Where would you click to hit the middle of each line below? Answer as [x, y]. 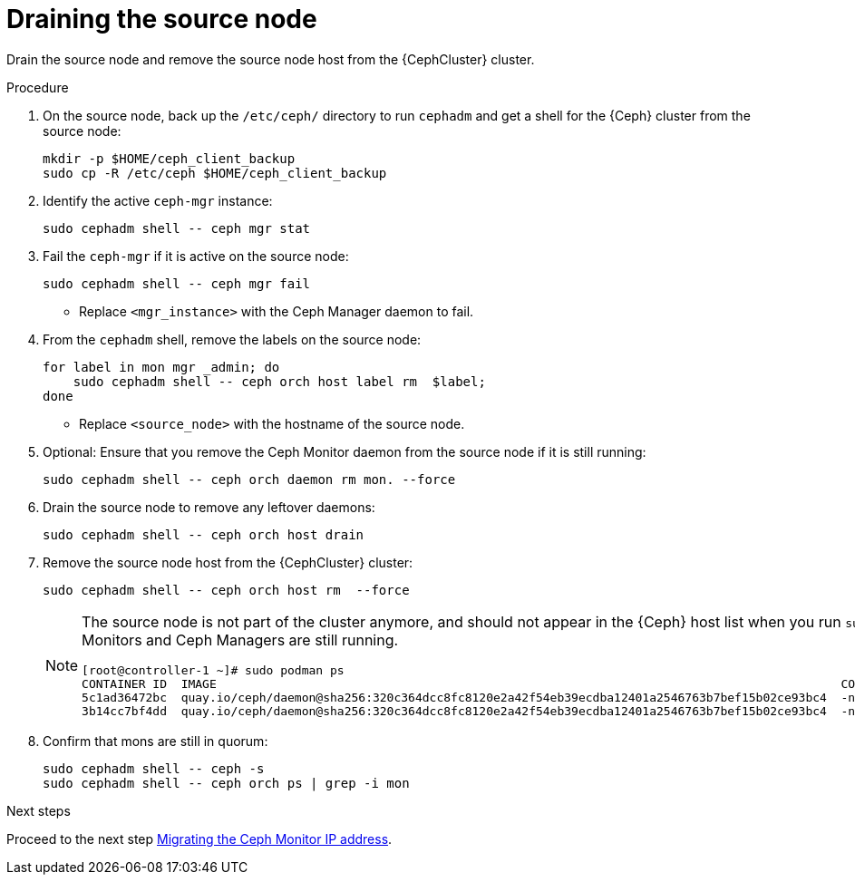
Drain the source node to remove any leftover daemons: [209, 507]
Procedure [38, 87]
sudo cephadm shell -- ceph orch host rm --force [226, 590]
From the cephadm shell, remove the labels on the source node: [232, 339]
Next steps [39, 810]
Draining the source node [162, 19]
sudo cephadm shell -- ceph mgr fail [177, 283]
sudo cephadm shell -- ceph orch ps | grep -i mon [226, 783]
